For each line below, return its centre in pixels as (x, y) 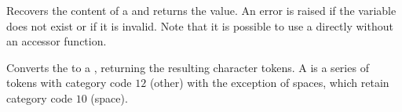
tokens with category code (69, 83)
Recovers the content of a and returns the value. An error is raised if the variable (201, 10)
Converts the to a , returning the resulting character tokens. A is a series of (188, 67)
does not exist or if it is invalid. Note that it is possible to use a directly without (200, 25)
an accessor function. (57, 41)
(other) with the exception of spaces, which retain (269, 83)
